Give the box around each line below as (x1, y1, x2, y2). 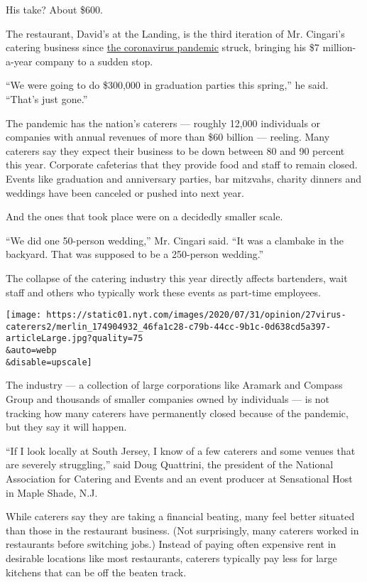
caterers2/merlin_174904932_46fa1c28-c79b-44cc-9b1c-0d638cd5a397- (6, 321, 332, 332)
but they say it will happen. (6, 419, 127, 434)
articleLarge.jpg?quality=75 (6, 333, 143, 344)
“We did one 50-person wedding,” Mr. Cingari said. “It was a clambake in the (6, 232, 344, 247)
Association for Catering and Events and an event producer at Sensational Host (6, 470, 353, 485)
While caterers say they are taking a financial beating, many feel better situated (6, 509, 355, 524)
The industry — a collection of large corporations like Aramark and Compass (6, 377, 343, 392)
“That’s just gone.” (6, 91, 88, 106)
